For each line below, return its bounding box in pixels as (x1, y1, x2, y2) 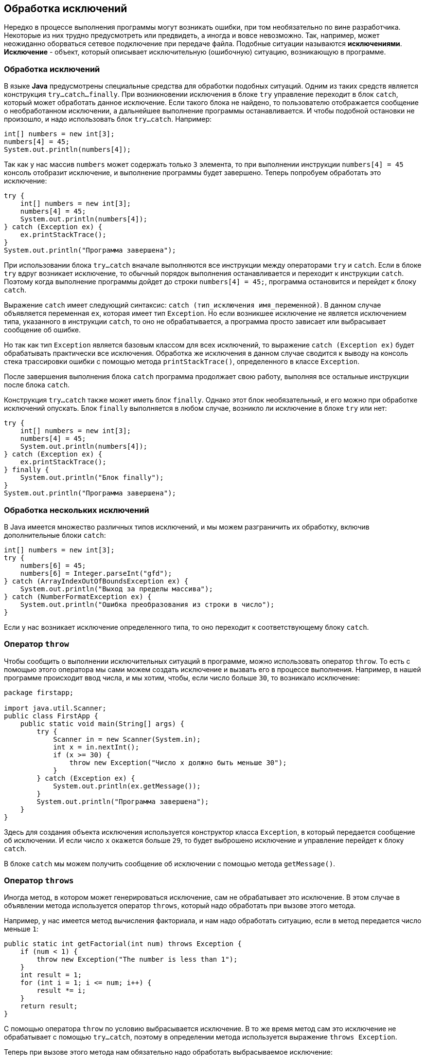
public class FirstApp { (4, 712, 98, 720)
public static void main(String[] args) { (20, 719, 184, 728)
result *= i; (36, 987, 86, 995)
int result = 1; (20, 971, 82, 979)
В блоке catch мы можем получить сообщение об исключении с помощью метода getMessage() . (4, 859, 336, 868)
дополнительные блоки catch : (4, 530, 106, 539)
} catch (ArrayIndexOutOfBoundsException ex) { (4, 577, 189, 585)
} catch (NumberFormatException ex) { (4, 592, 152, 601)
